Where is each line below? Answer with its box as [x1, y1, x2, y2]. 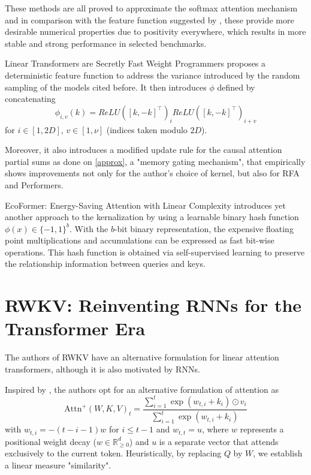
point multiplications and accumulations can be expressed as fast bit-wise [5, 234, 274, 246]
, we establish [253, 447, 303, 459]
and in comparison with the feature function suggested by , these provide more [5, 13, 294, 26]
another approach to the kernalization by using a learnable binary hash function [5, 211, 299, 223]
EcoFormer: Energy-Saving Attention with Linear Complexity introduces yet [5, 199, 286, 211]
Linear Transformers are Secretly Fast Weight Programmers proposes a [5, 57, 266, 70]
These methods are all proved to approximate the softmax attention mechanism [5, 2, 298, 14]
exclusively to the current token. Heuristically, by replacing [5, 447, 222, 459]
